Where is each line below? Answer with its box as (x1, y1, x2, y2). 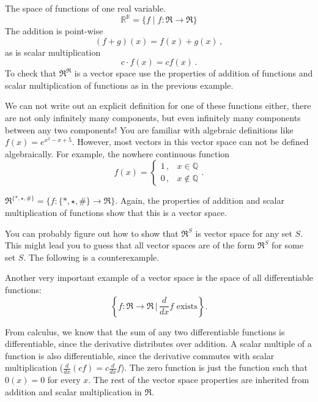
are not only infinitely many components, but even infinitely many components (5, 111, 301, 124)
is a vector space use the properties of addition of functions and (74, 67, 313, 80)
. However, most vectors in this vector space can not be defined (72, 135, 309, 148)
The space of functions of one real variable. (5, 2, 166, 14)
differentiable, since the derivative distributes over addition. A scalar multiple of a (5, 337, 312, 350)
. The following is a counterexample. (23, 250, 160, 263)
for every (47, 373, 81, 386)
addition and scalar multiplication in (5, 385, 142, 398)
